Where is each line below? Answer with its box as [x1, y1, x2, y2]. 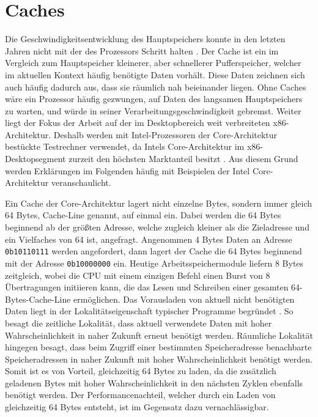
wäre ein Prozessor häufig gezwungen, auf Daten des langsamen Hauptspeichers [5, 92, 303, 105]
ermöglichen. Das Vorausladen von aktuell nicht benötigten [73, 292, 295, 305]
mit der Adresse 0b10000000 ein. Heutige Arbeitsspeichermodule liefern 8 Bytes [5, 256, 304, 269]
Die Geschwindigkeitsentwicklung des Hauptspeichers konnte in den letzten [5, 32, 286, 45]
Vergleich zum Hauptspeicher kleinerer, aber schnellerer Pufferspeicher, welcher [5, 56, 301, 69]
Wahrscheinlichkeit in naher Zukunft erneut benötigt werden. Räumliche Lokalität [5, 328, 313, 341]
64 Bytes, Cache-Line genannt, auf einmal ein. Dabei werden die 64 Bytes [5, 208, 281, 221]
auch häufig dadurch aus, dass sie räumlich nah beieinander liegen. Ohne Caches [5, 80, 306, 93]
